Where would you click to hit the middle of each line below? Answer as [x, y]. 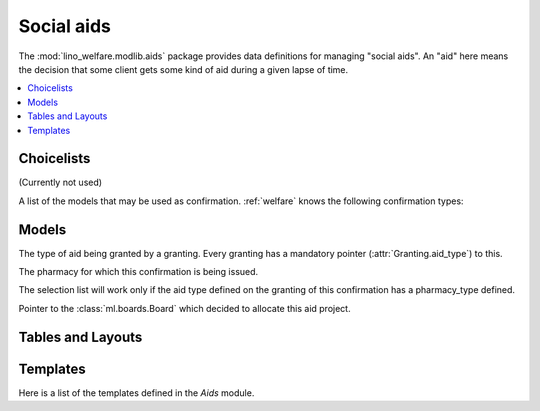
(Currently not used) [60, 182]
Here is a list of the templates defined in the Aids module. [136, 392]
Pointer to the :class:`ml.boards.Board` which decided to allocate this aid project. [184, 308]
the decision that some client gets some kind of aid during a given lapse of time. [183, 69]
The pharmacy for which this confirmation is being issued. [138, 272]
